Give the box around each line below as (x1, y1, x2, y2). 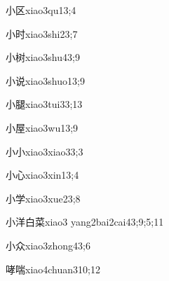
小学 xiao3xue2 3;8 (6, 191, 81, 205)
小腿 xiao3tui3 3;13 (6, 97, 83, 111)
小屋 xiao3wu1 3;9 (6, 120, 79, 135)
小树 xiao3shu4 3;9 (6, 50, 80, 64)
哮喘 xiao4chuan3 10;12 (6, 261, 100, 276)
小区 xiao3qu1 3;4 (6, 3, 76, 17)
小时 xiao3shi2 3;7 (6, 26, 78, 41)
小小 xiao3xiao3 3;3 (6, 144, 83, 158)
